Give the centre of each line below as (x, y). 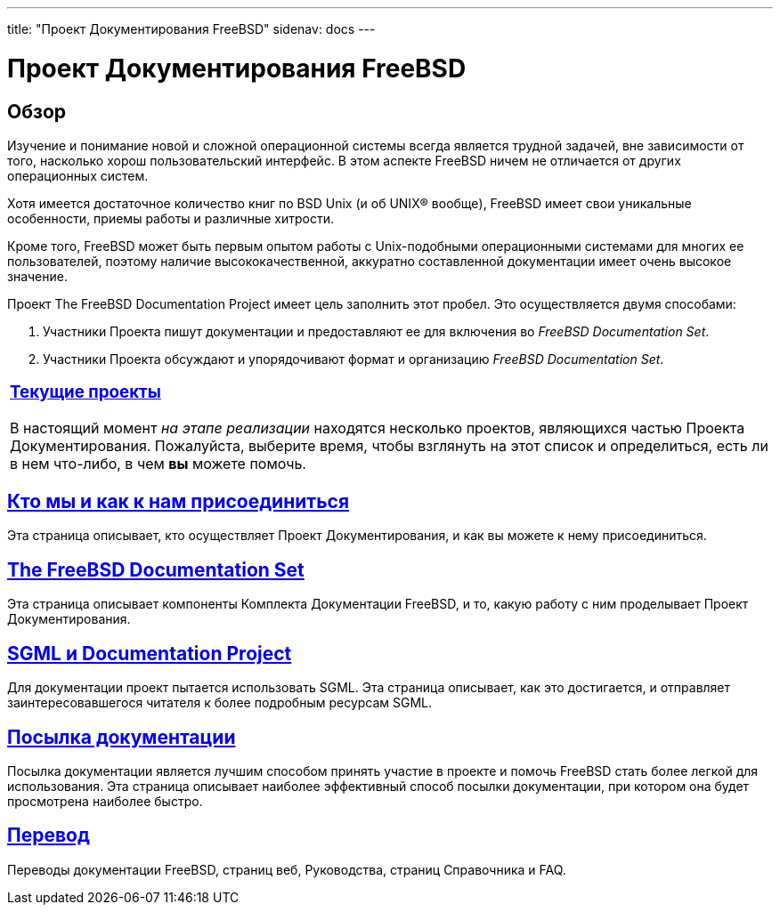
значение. (37, 276)
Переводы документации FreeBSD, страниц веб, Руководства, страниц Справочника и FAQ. (287, 869)
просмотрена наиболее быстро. (105, 802)
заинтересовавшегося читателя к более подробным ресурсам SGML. (220, 703)
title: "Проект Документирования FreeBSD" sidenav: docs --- (191, 29)
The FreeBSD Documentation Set (156, 569)
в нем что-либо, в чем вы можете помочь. (158, 463)
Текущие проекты (85, 391)
